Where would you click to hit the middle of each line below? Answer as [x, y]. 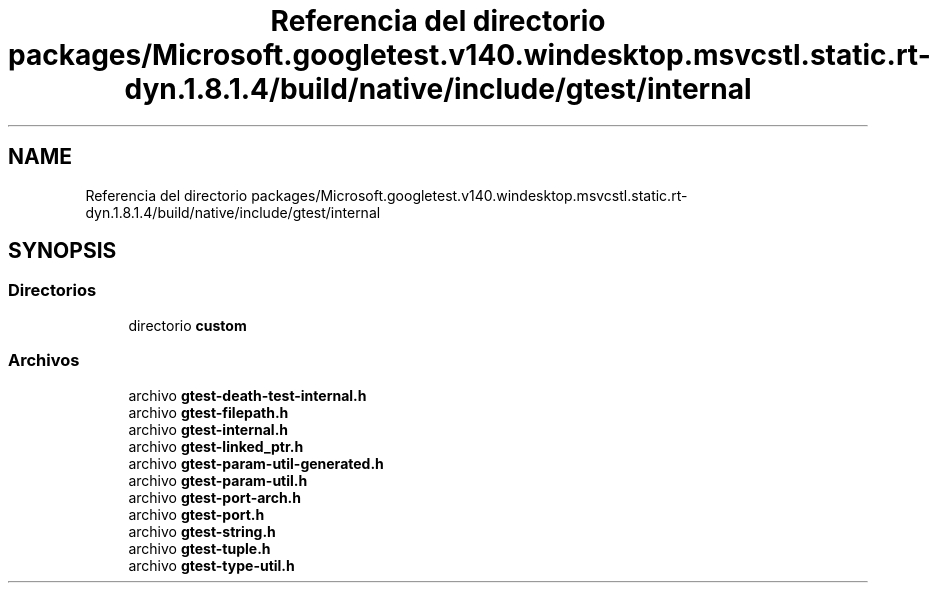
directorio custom [187, 325]
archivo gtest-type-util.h [211, 565]
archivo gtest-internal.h [208, 429]
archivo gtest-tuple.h [199, 548]
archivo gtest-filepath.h [208, 412]
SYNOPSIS [62, 251]
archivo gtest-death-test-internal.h [247, 395]
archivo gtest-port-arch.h [215, 497]
